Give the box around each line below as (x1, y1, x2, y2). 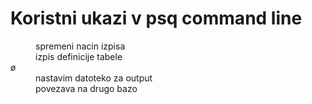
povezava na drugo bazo (35, 82, 138, 94)
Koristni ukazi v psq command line (10, 7, 303, 30)
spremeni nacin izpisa (35, 40, 126, 52)
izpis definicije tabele (35, 50, 123, 62)
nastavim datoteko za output (35, 72, 153, 84)
